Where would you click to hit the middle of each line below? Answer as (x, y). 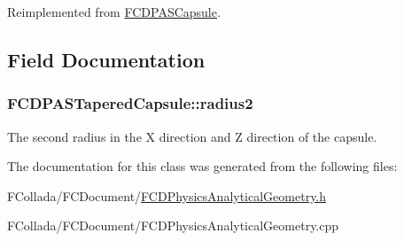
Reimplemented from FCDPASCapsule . (114, 12)
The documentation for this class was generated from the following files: (202, 166)
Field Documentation (106, 59)
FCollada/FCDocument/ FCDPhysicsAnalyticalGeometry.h (167, 195)
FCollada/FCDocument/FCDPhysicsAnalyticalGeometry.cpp (173, 225)
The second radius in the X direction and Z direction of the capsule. (192, 136)
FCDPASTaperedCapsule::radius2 (130, 103)
